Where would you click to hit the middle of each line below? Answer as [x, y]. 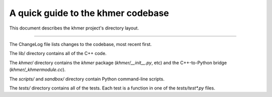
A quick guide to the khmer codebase [89, 13]
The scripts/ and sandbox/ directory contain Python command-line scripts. [87, 79]
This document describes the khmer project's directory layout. [74, 28]
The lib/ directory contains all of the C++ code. [58, 53]
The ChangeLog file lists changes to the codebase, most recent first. [81, 44]
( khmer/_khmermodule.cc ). [38, 69]
